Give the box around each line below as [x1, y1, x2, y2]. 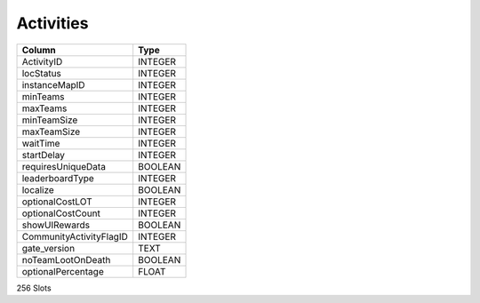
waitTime [21, 137, 60, 149]
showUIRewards [21, 219, 91, 231]
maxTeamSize [21, 125, 81, 138]
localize [21, 183, 55, 195]
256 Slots [16, 283, 52, 293]
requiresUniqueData [21, 160, 107, 172]
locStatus [21, 67, 62, 79]
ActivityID [21, 55, 63, 68]
